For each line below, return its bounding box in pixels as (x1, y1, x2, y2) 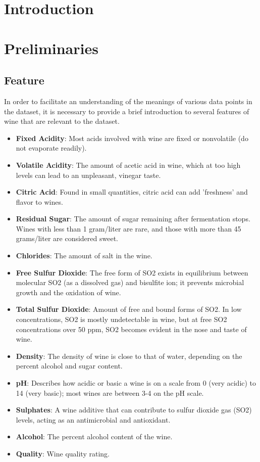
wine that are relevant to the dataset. (4, 116, 120, 126)
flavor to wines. (16, 196, 63, 207)
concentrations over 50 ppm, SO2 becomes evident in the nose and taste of (16, 324, 247, 334)
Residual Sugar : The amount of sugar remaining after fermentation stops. (16, 213, 250, 224)
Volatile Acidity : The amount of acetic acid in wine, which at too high (16, 159, 241, 170)
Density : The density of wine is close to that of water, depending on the (16, 350, 242, 361)
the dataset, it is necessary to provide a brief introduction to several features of (4, 106, 249, 116)
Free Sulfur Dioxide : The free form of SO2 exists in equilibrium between (16, 267, 248, 278)
